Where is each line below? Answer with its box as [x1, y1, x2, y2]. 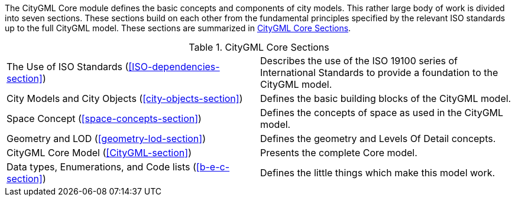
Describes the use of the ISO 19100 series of [260, 55, 458, 67]
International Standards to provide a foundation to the [260, 67, 498, 78]
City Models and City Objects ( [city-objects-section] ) [7, 93, 243, 104]
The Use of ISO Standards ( [7, 61, 129, 73]
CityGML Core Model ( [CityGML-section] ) [7, 147, 192, 159]
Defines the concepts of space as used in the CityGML [260, 107, 504, 118]
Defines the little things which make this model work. [260, 167, 495, 179]
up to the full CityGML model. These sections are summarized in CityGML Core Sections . [5, 23, 351, 33]
